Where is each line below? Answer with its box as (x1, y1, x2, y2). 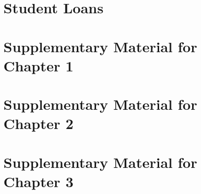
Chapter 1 (3, 55, 74, 75)
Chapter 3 (3, 171, 74, 191)
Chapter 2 (3, 113, 74, 133)
